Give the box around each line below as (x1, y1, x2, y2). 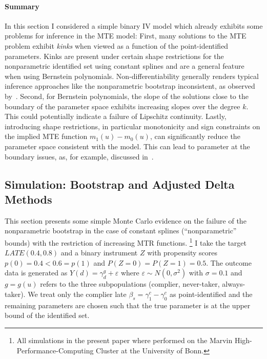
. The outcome (206, 257, 252, 268)
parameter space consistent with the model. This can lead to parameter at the (5, 141, 250, 151)
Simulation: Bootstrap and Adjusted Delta (5, 176, 235, 192)
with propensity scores (147, 247, 217, 258)
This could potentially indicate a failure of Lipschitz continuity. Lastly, (5, 111, 227, 122)
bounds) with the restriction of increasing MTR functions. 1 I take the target (5, 235, 247, 248)
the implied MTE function (5, 131, 88, 142)
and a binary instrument (60, 247, 138, 258)
